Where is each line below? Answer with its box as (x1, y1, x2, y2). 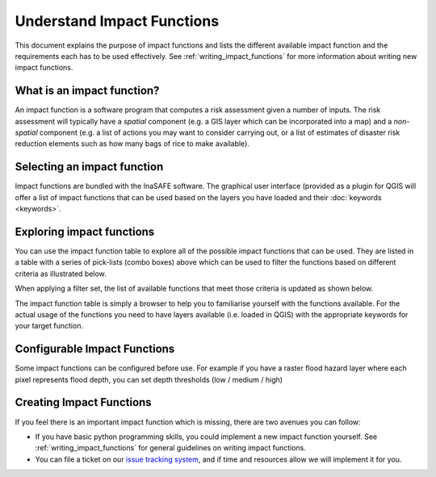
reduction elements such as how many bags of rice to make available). (15, 139, 250, 149)
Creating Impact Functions (15, 395, 153, 409)
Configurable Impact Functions (15, 342, 175, 356)
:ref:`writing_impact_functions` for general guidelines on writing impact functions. (35, 443, 307, 453)
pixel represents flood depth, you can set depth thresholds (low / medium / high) (15, 374, 283, 384)
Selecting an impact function (15, 160, 164, 174)
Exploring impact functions (15, 224, 155, 238)
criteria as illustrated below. (15, 269, 107, 278)
